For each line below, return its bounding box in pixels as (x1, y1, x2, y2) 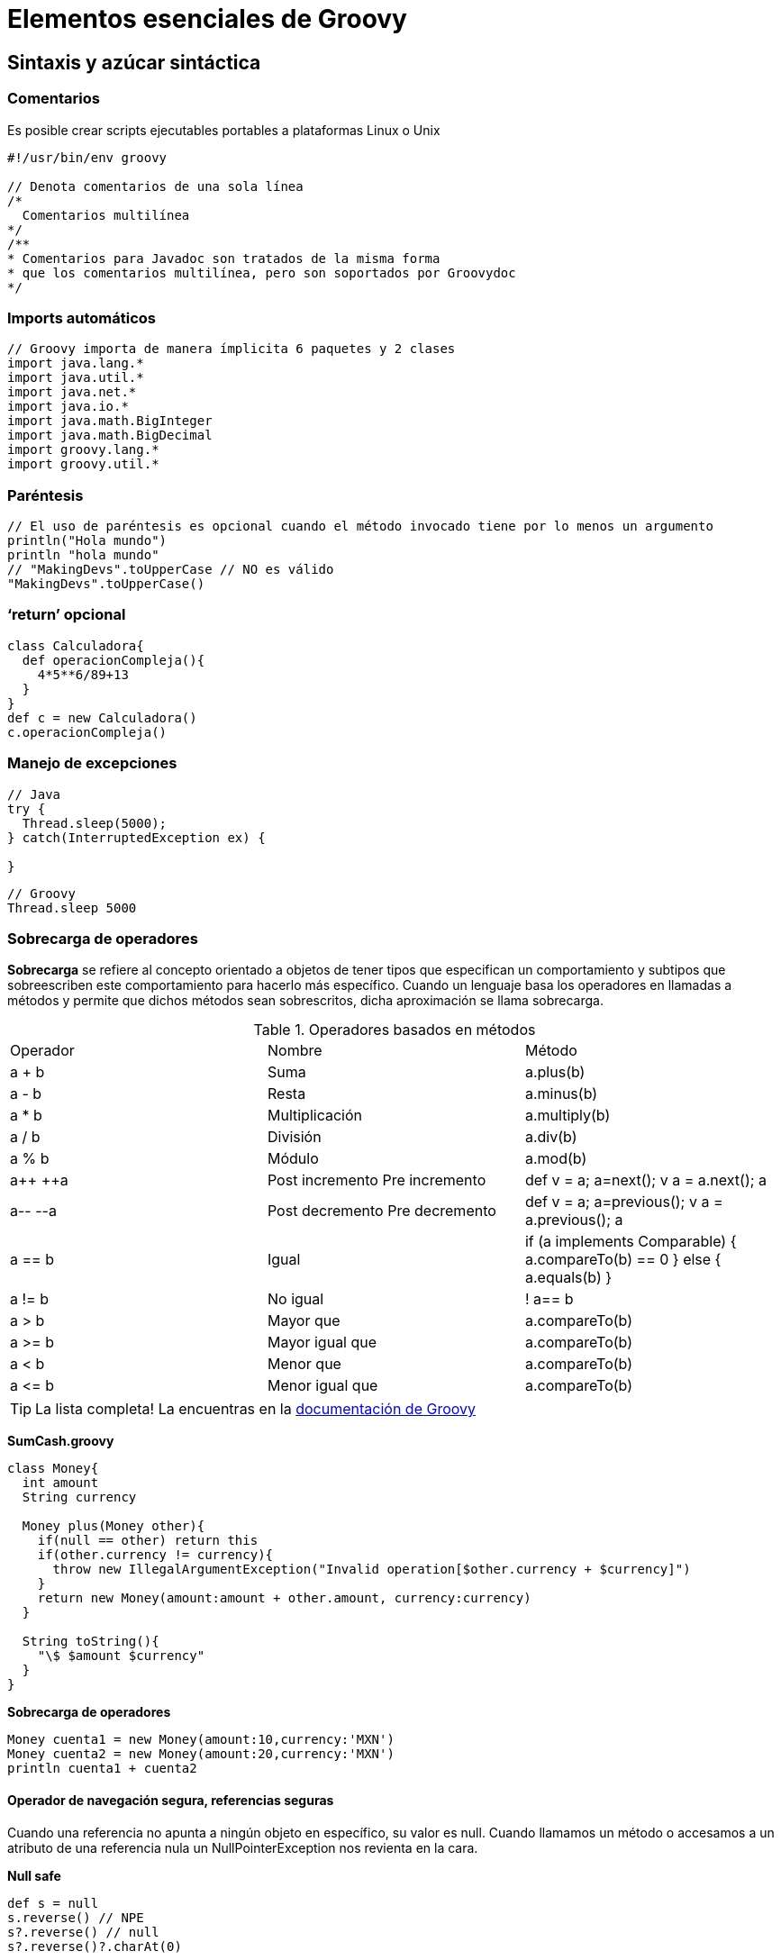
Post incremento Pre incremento (267, 1171, 486, 1190)
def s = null (7, 1895, 99, 1910)
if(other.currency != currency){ (37, 1547, 274, 1563)
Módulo (267, 1149, 319, 1168)
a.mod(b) (524, 1149, 587, 1168)
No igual (267, 1290, 324, 1309)
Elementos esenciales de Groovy (7, 4, 407, 34)
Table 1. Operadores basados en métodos (253, 1021, 536, 1039)
